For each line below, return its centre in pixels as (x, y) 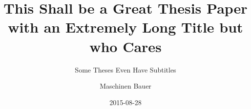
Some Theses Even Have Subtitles (125, 69)
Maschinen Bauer (125, 86)
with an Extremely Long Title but (125, 27)
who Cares (125, 46)
